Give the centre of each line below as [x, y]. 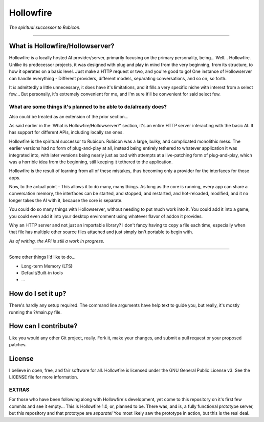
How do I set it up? [38, 294]
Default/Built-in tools [42, 273]
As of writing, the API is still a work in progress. [57, 241]
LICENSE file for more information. [44, 377]
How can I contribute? [43, 326]
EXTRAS [19, 390]
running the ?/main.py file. [35, 312]
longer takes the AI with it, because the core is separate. [66, 200]
